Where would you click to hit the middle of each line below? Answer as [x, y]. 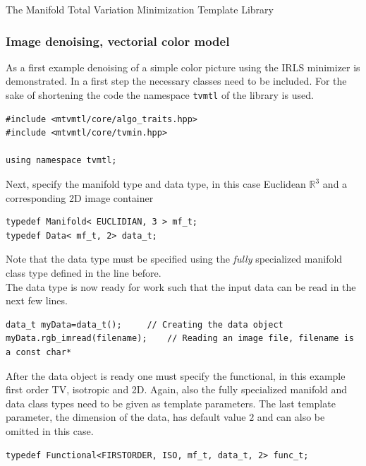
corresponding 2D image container [80, 197]
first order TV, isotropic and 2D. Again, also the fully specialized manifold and [177, 389]
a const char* [39, 352]
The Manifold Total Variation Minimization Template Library [140, 9]
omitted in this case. [50, 430]
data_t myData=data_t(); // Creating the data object [145, 324]
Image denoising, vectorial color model [118, 41]
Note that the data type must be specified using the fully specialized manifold [174, 259]
